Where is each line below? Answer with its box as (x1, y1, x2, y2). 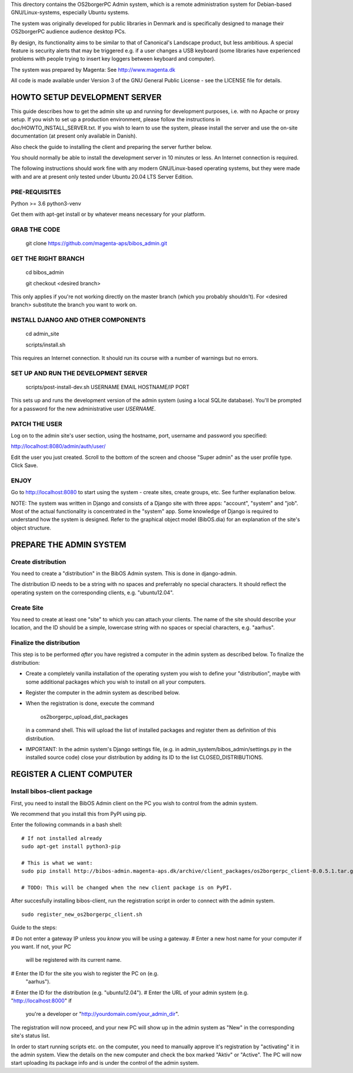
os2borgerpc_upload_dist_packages (40, 713, 129, 720)
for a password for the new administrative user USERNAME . (11, 405, 156, 412)
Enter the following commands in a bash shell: (11, 821, 123, 828)
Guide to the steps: (11, 924, 57, 931)
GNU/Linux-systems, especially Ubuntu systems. (11, 9, 129, 16)
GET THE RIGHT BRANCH (11, 255, 85, 263)
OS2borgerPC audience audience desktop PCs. (11, 28, 126, 35)
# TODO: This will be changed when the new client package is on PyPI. (21, 884, 232, 891)
